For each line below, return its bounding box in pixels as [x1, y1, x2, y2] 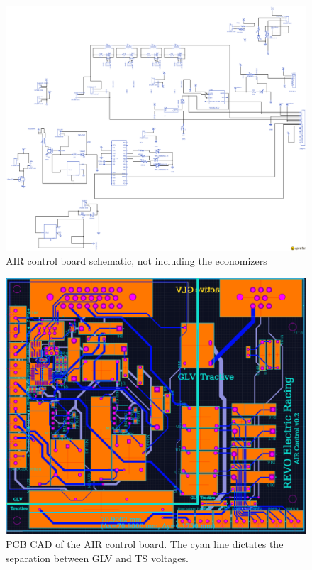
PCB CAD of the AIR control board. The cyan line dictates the [6, 536, 284, 551]
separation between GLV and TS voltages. [6, 550, 189, 565]
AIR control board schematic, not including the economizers [6, 253, 267, 268]
